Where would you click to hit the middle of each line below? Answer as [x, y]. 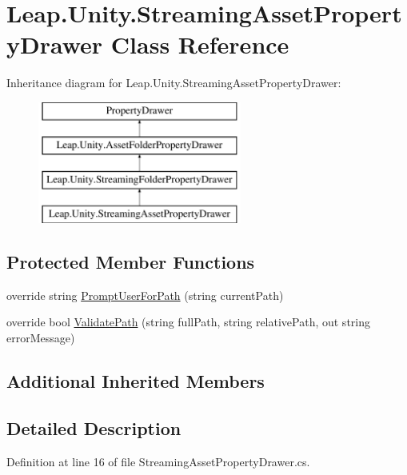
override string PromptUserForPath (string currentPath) [145, 295]
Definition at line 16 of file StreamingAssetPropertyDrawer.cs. [158, 461]
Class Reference [200, 44]
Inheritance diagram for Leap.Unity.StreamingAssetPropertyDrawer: [174, 83]
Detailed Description [94, 427]
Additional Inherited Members [136, 381]
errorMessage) [41, 338]
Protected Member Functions [131, 262]
